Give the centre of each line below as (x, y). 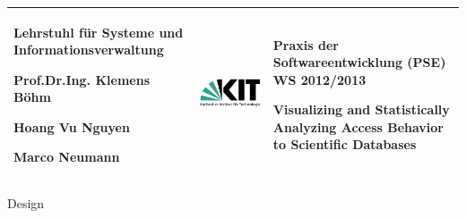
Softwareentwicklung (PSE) (359, 62)
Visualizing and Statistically (361, 109)
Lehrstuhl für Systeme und (99, 32)
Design (26, 202)
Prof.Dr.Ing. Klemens (82, 79)
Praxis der (306, 44)
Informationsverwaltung (89, 50)
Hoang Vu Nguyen (72, 126)
